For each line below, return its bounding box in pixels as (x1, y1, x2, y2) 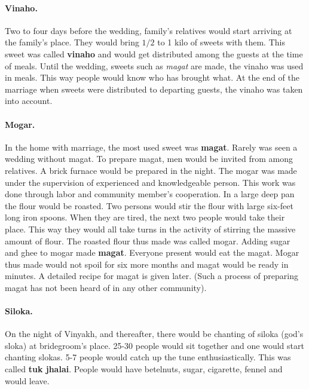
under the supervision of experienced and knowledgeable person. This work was (5, 176, 296, 188)
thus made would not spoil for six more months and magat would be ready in (5, 258, 289, 270)
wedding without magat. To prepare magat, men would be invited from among (5, 152, 293, 165)
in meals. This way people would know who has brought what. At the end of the (5, 71, 299, 84)
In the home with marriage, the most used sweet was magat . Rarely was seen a (5, 140, 298, 153)
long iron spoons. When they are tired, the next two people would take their (5, 211, 285, 223)
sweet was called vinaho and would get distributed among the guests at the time (5, 47, 303, 60)
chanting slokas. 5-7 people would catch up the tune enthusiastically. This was (5, 351, 291, 363)
